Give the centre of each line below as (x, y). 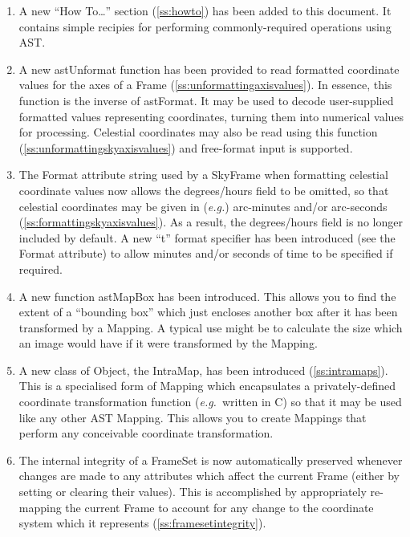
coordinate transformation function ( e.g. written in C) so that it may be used (210, 402)
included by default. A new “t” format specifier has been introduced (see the (207, 237)
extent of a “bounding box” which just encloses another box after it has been (208, 312)
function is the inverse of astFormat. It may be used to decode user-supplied (206, 100)
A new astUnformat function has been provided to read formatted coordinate (209, 69)
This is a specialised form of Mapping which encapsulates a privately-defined (207, 386)
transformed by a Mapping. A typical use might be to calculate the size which (211, 327)
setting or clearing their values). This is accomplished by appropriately (193, 492)
